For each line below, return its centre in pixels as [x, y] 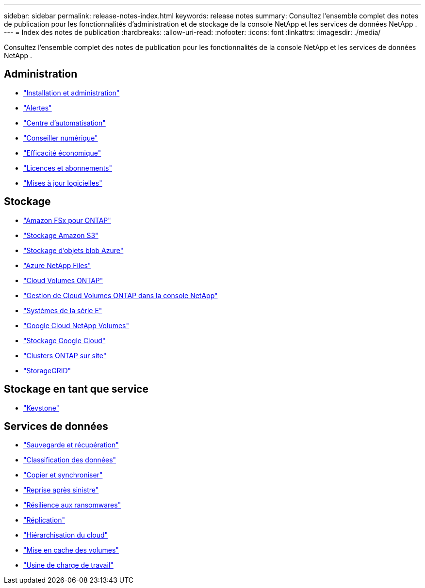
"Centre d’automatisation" [65, 123]
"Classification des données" [70, 460]
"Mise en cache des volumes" [71, 550]
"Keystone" [41, 408]
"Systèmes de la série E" [63, 310]
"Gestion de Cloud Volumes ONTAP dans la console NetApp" [121, 295]
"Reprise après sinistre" [61, 490]
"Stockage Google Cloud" [65, 340]
